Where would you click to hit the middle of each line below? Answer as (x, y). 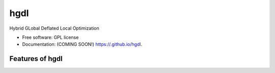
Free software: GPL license (50, 37)
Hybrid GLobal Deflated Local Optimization (54, 28)
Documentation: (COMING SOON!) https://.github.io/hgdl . (82, 44)
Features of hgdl (36, 59)
